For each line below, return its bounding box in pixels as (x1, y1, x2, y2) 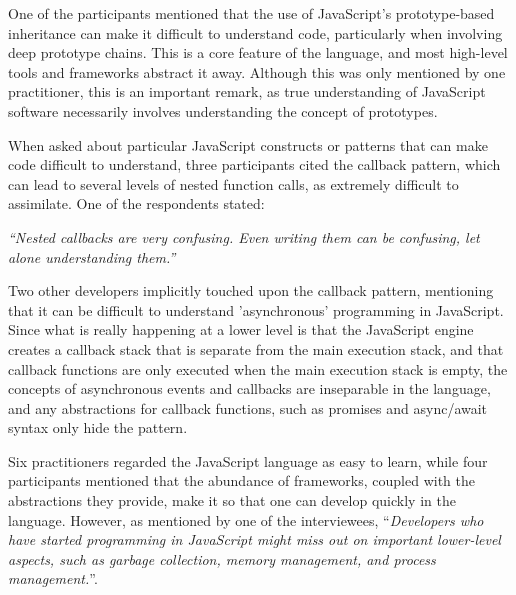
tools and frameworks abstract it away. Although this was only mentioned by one (8, 61, 506, 82)
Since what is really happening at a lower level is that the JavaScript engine (8, 319, 474, 340)
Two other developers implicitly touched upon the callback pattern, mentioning (8, 280, 494, 301)
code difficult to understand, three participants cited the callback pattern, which (8, 154, 501, 175)
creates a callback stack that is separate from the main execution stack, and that (8, 338, 504, 359)
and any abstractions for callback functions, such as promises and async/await (8, 397, 488, 418)
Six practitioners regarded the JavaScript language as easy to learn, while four (8, 450, 488, 471)
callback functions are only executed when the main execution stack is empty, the (8, 358, 508, 379)
